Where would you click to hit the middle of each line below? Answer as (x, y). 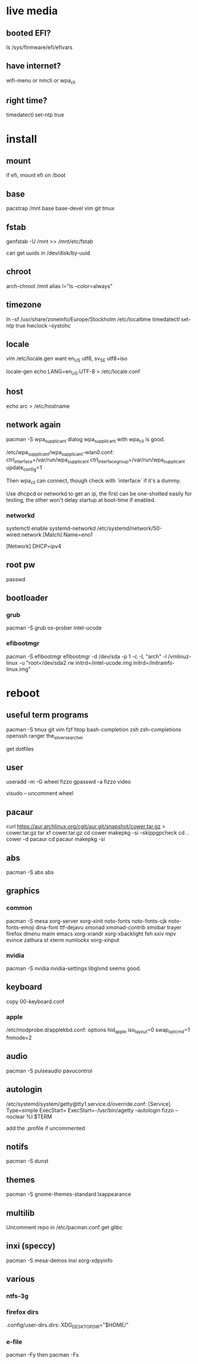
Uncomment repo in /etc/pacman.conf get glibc (65, 1227)
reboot (23, 693)
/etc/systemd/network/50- (130, 528)
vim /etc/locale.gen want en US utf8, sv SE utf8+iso (67, 359)
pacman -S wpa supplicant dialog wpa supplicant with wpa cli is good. (86, 440)
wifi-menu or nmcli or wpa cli (41, 81)
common (19, 908)
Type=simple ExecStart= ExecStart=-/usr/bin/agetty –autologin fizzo (90, 1110)
